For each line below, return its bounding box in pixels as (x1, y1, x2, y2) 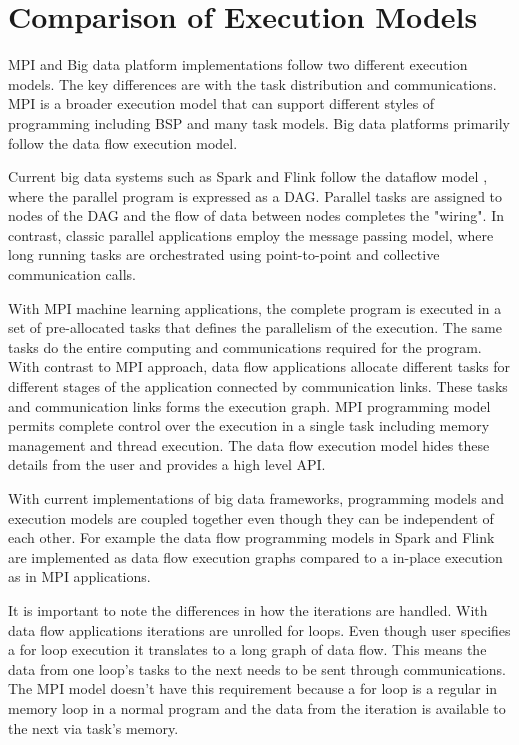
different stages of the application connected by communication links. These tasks (8, 376, 508, 397)
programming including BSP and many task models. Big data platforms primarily (8, 112, 510, 133)
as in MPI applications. (8, 566, 151, 587)
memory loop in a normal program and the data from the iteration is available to (8, 697, 506, 718)
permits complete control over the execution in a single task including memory (8, 415, 490, 436)
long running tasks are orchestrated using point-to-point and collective (8, 244, 440, 265)
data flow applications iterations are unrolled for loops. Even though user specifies (8, 619, 511, 640)
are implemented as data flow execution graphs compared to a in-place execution (8, 546, 503, 567)
